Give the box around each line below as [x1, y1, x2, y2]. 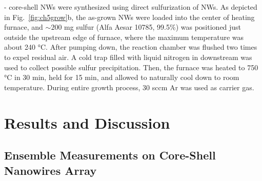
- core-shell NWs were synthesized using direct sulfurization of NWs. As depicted [4, 2, 257, 12]
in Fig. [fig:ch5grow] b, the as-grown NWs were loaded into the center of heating [4, 11, 255, 22]
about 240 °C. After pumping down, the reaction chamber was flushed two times [4, 42, 257, 52]
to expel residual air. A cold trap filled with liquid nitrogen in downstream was [4, 51, 252, 62]
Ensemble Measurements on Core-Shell [4, 147, 216, 163]
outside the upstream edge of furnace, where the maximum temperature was [4, 31, 244, 42]
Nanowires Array [4, 162, 97, 178]
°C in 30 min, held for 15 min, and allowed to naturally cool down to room [4, 72, 239, 83]
